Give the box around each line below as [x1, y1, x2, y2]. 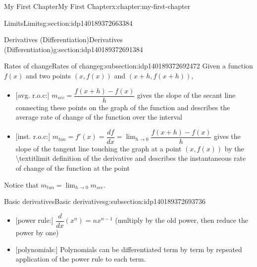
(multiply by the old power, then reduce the [115, 215, 249, 225]
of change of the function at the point [15, 163, 130, 173]
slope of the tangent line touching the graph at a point [15, 143, 182, 153]
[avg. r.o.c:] [15, 90, 50, 100]
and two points [26, 70, 71, 80]
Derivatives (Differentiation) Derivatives [4, 34, 123, 45]
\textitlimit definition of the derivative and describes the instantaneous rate [15, 153, 246, 163]
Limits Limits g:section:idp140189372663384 [4, 17, 133, 28]
